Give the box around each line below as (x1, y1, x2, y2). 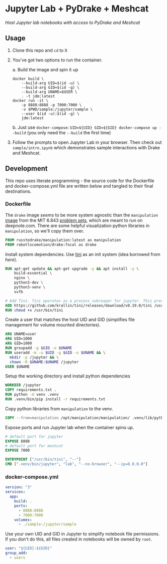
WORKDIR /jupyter (5, 383, 41, 388)
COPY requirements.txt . (5, 387, 57, 392)
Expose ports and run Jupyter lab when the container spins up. (5, 424, 134, 430)
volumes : (14, 517, 32, 522)
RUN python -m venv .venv (5, 392, 59, 397)
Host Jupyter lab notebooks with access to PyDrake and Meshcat (5, 19, 140, 25)
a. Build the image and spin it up (12, 66, 79, 72)
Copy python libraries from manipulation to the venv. (5, 405, 113, 412)
